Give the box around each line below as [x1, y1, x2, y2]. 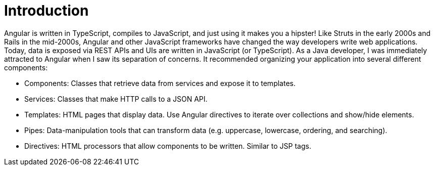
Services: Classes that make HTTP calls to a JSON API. [24, 94, 208, 103]
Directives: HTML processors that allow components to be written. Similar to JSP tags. [24, 141, 311, 150]
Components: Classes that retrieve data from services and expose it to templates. [24, 78, 296, 88]
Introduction [4, 2, 89, 19]
